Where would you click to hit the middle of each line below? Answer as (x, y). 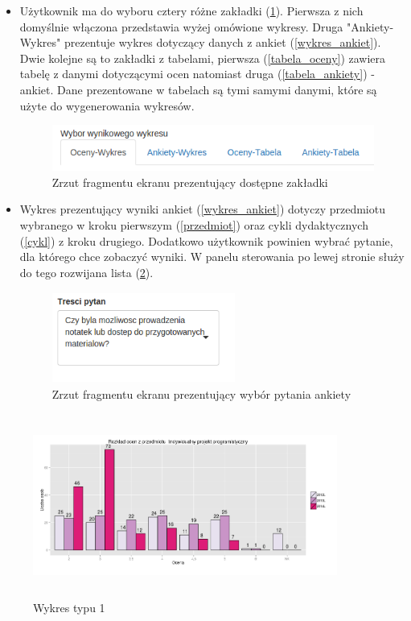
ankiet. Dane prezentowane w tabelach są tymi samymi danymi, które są (198, 89)
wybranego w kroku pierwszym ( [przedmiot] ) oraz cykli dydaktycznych (194, 225)
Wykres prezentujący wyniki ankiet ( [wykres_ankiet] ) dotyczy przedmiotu (202, 209)
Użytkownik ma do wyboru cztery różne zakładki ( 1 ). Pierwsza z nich (191, 10)
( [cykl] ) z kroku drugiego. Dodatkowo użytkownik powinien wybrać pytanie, (206, 240)
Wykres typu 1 (69, 608)
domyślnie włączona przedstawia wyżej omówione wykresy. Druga (181, 26)
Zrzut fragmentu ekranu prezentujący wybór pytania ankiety (201, 394)
